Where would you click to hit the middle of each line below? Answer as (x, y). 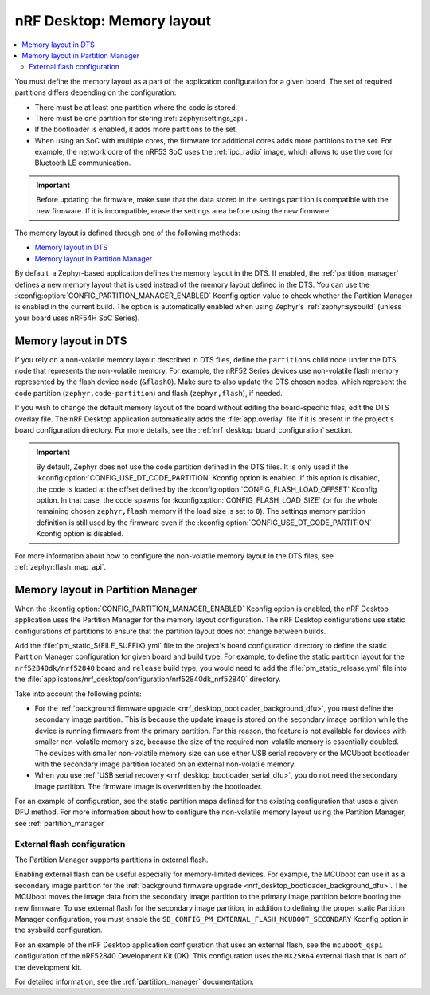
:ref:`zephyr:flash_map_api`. (61, 566)
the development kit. (49, 967)
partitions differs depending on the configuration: (96, 92)
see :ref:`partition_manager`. (61, 823)
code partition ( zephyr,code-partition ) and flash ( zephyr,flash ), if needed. (149, 393)
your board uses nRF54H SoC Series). (77, 318)
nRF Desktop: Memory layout (113, 21)
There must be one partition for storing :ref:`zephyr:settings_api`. (141, 118)
